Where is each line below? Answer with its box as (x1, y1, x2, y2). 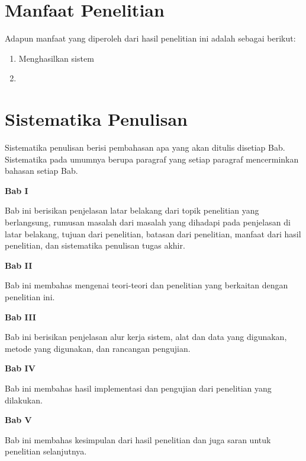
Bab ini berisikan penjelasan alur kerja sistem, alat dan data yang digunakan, (5, 330, 287, 343)
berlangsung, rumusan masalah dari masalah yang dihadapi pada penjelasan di (5, 216, 291, 228)
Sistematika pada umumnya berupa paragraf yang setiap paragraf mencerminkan (5, 152, 299, 165)
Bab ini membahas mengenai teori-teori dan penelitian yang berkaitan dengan (5, 279, 288, 291)
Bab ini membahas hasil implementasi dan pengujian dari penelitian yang (5, 381, 272, 394)
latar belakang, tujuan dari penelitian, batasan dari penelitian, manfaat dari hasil (5, 227, 301, 240)
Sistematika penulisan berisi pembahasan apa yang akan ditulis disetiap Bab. (5, 141, 285, 154)
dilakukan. (5, 393, 43, 406)
